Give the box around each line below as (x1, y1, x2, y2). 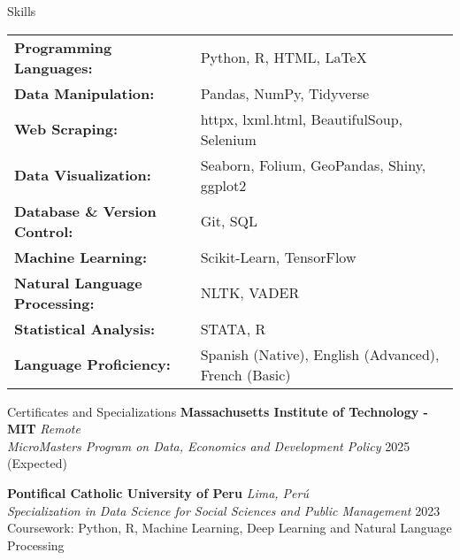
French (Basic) (200, 364, 291, 385)
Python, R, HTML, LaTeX (200, 47, 367, 68)
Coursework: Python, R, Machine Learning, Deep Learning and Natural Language (7, 518, 452, 537)
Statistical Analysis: (14, 318, 156, 339)
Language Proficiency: (14, 354, 171, 375)
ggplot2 (200, 174, 247, 196)
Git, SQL (200, 211, 258, 232)
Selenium (200, 128, 257, 150)
